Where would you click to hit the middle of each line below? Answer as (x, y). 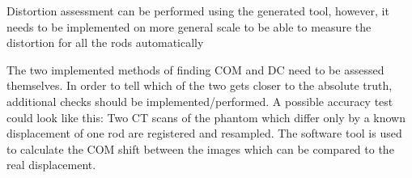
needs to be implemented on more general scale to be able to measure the (189, 26)
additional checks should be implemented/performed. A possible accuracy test (200, 101)
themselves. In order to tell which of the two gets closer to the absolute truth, (200, 85)
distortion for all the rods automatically (105, 42)
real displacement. (51, 165)
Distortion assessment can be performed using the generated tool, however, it (198, 11)
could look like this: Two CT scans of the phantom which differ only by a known (206, 117)
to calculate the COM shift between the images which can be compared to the (200, 148)
